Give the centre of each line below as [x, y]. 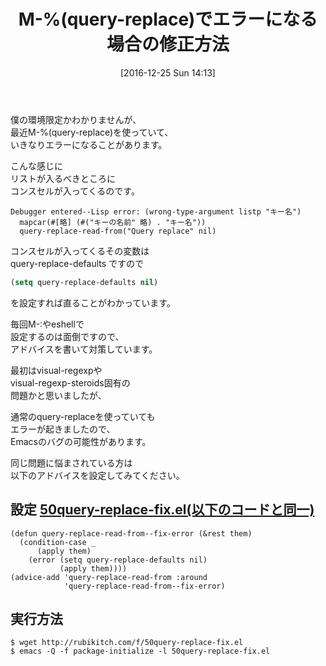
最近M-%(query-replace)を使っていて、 [92, 132]
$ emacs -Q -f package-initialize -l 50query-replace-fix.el [140, 651]
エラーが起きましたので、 [63, 429]
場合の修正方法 [168, 44]
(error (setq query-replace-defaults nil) [118, 560]
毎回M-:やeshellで [47, 324]
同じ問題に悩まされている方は [71, 462]
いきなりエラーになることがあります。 [89, 144]
